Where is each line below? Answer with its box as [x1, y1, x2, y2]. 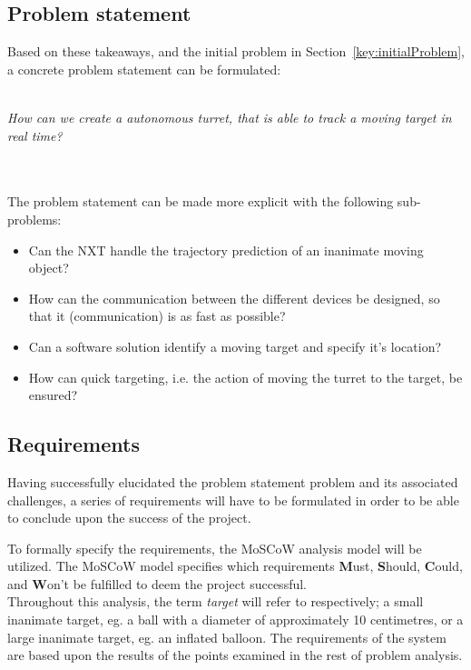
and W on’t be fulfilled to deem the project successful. [7, 574, 307, 593]
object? [28, 258, 69, 277]
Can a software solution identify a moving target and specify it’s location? [28, 336, 442, 355]
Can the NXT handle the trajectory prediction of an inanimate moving [28, 240, 424, 259]
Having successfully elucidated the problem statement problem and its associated [7, 472, 458, 491]
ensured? [28, 385, 78, 405]
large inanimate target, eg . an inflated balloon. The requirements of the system [7, 627, 446, 646]
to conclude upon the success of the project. [7, 508, 251, 527]
